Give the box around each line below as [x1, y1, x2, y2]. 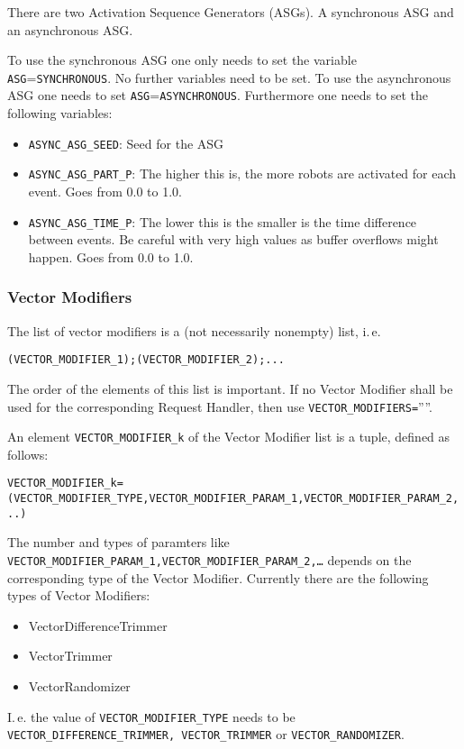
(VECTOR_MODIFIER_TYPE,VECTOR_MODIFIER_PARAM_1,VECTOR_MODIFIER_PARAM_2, [7, 492, 459, 506]
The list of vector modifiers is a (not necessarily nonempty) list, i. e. [7, 321, 381, 340]
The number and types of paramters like [7, 533, 230, 552]
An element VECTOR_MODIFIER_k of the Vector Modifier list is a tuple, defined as [7, 427, 450, 446]
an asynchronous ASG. [7, 20, 133, 39]
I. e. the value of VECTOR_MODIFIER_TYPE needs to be [7, 707, 296, 726]
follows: [7, 444, 49, 463]
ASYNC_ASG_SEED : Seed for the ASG [28, 133, 224, 152]
